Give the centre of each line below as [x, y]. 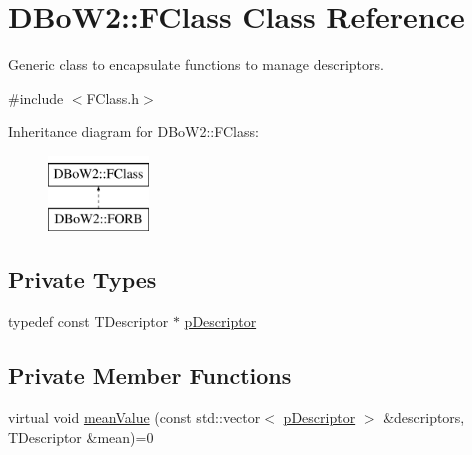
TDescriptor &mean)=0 [81, 436]
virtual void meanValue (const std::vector [134, 417]
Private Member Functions [150, 375]
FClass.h [113, 97]
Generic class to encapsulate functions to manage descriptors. [196, 64]
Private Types [82, 279]
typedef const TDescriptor [88, 321]
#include [36, 97]
